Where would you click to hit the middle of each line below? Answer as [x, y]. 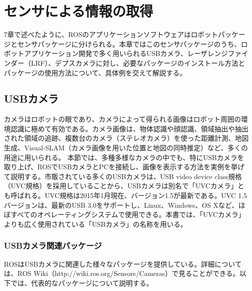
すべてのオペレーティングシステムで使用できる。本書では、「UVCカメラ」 [128, 214]
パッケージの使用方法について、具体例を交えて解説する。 [95, 72]
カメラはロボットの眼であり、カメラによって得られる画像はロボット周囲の [123, 119]
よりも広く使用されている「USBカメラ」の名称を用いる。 [96, 224]
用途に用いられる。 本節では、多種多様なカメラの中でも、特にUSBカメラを [124, 157]
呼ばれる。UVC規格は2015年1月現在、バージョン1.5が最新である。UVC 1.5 [129, 195]
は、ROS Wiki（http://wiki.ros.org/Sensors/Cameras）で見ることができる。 [122, 273]
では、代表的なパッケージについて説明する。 [82, 282]
